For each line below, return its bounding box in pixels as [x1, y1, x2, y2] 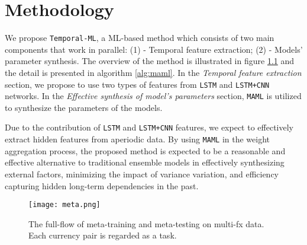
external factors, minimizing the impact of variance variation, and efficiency [5, 167, 279, 180]
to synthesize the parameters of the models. [5, 101, 163, 113]
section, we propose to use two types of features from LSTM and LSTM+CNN [5, 78, 270, 90]
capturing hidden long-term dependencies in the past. [5, 179, 199, 192]
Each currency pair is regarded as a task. [28, 229, 177, 241]
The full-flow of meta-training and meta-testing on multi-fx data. [28, 217, 264, 230]
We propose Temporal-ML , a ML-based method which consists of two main [5, 31, 274, 44]
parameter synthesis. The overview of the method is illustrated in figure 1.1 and [5, 55, 295, 67]
